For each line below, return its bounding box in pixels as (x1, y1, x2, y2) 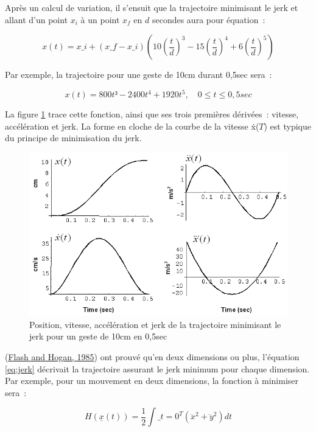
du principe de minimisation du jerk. (5, 131, 142, 144)
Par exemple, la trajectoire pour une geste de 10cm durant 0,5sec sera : (5, 68, 272, 81)
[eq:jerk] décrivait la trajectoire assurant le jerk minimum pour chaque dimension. (5, 362, 310, 375)
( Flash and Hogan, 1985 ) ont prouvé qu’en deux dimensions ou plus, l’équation (5, 350, 300, 363)
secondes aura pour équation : (152, 13, 265, 26)
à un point (80, 13, 120, 26)
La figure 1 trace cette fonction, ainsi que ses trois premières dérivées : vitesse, (5, 108, 299, 120)
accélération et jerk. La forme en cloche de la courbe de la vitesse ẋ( (5, 119, 259, 132)
